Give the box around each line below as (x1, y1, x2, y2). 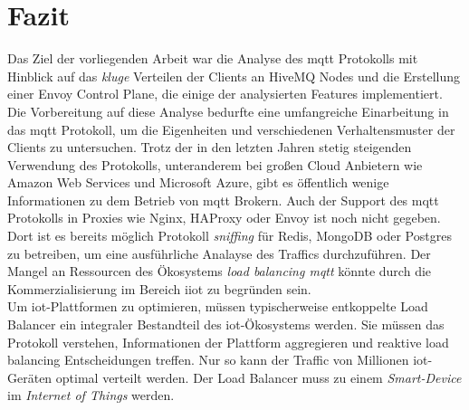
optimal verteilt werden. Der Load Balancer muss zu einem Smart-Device (55, 367, 462, 386)
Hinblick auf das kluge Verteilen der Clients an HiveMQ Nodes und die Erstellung (7, 66, 461, 85)
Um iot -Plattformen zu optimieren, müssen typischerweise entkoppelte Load (7, 297, 428, 316)
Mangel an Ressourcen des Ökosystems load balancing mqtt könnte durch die (7, 262, 432, 281)
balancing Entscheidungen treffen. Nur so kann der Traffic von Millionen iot (7, 350, 428, 369)
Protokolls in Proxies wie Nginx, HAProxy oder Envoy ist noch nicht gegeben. (7, 208, 441, 227)
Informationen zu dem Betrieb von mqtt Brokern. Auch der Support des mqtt (7, 190, 439, 209)
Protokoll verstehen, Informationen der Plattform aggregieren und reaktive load (7, 332, 449, 351)
